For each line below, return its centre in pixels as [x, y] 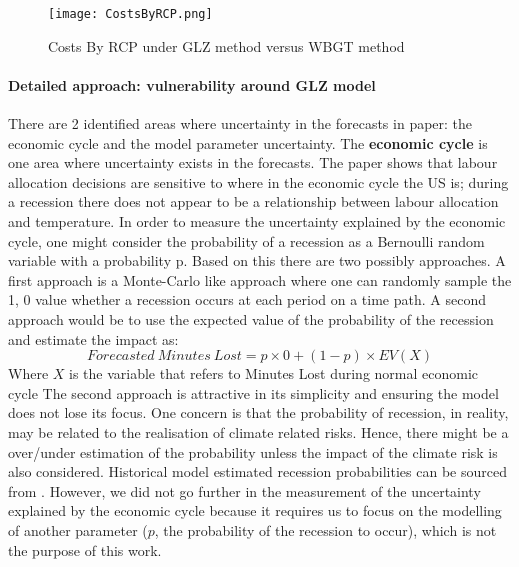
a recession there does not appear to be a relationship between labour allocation [253, 201]
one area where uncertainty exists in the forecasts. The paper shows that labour [253, 162]
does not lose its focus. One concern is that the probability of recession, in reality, [258, 412]
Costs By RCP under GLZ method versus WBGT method [226, 45]
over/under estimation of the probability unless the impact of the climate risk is [253, 451]
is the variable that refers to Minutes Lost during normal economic [274, 373]
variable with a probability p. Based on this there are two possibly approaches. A [257, 260]
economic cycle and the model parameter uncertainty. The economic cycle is [248, 142]
